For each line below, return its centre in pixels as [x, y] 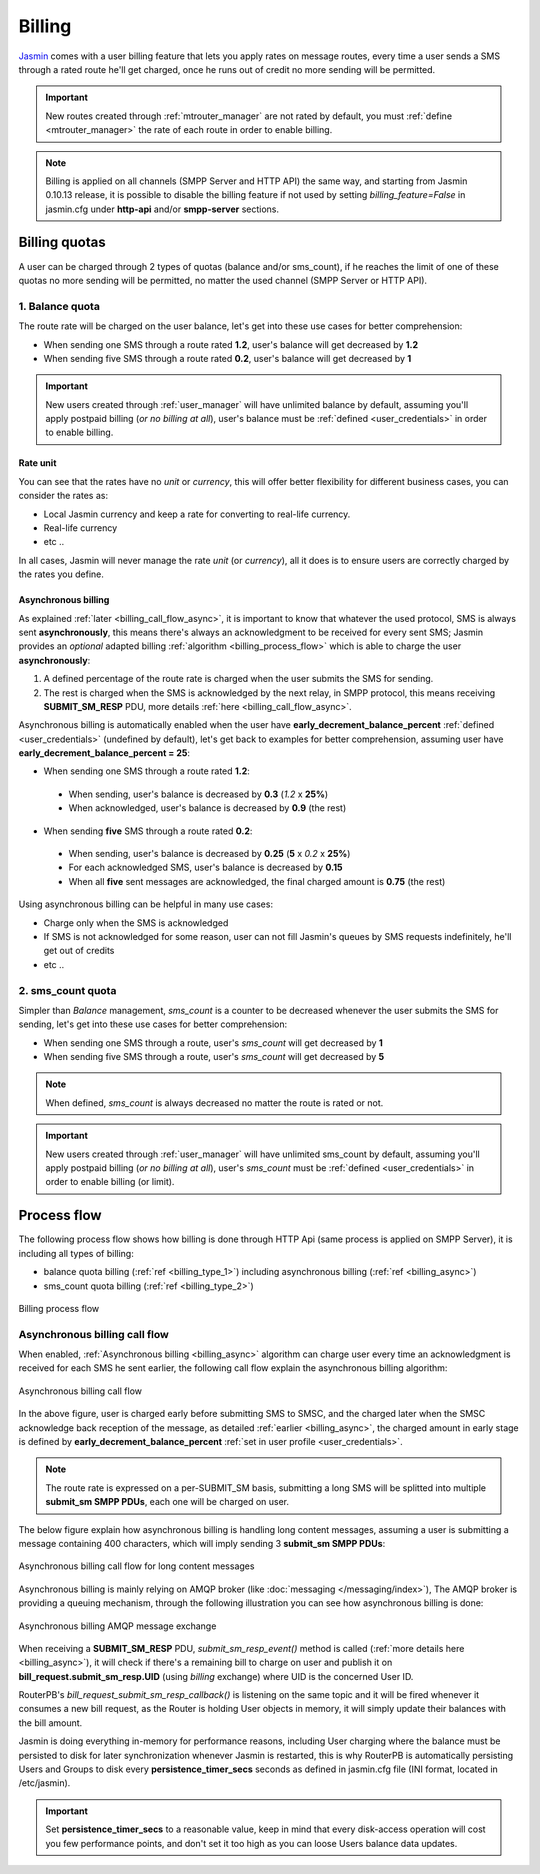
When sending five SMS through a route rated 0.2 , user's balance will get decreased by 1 [227, 358]
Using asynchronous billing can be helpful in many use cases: [146, 904]
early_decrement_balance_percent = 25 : [104, 753]
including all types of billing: [76, 1253]
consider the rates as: [63, 496]
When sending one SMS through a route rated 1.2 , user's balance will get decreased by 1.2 [231, 344]
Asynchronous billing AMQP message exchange [117, 1626]
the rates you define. [61, 574]
